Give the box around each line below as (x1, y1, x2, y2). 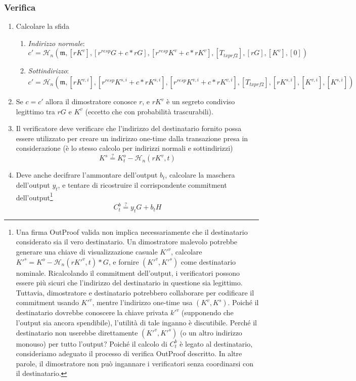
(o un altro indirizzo (180, 327, 242, 337)
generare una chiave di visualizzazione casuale (16, 246, 158, 257)
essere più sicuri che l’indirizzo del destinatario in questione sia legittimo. (16, 277, 243, 288)
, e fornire (108, 256, 139, 267)
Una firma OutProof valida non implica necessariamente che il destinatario (16, 226, 248, 237)
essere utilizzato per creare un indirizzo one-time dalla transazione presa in (16, 133, 248, 143)
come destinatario (181, 256, 236, 267)
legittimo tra (16, 106, 55, 116)
